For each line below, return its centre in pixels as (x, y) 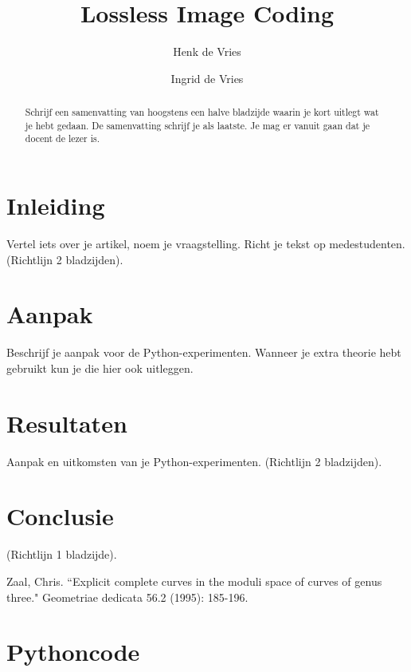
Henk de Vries (207, 51)
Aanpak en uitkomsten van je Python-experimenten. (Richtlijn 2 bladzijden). (194, 461)
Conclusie (60, 516)
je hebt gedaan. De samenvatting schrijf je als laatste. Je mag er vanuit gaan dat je (198, 125)
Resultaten (67, 423)
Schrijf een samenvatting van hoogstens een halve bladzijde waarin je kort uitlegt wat (202, 112)
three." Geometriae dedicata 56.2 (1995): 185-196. (127, 597)
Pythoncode (73, 652)
